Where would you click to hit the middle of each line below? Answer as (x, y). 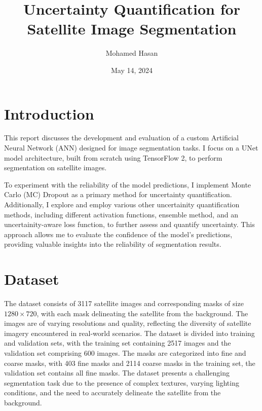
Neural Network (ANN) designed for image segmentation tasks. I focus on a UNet (131, 148)
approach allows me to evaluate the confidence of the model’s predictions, (118, 234)
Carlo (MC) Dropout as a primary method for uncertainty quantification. (118, 194)
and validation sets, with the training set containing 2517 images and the (118, 343)
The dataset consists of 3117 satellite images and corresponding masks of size (124, 303)
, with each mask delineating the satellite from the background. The (142, 313)
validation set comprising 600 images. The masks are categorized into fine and (125, 353)
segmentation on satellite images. (55, 167)
